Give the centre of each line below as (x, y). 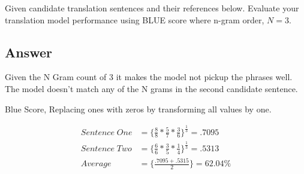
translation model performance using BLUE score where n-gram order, (135, 19)
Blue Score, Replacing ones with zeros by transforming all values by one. (138, 109)
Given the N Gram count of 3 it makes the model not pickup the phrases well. (149, 77)
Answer (29, 52)
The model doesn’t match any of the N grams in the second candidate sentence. (151, 88)
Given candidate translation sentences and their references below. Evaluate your (152, 8)
